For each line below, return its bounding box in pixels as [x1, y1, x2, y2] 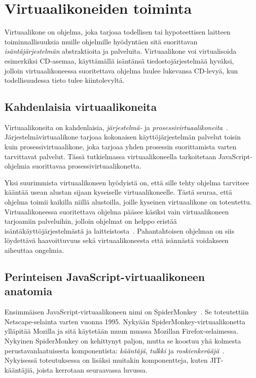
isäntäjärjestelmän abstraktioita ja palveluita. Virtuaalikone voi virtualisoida [4, 46, 236, 56]
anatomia [4, 283, 52, 299]
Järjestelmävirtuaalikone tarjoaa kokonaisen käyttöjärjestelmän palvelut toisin [4, 132, 241, 142]
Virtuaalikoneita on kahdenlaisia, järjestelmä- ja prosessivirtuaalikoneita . [4, 122, 228, 132]
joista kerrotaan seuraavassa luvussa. [37, 364, 147, 375]
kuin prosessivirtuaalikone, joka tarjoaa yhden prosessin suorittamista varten [4, 141, 237, 152]
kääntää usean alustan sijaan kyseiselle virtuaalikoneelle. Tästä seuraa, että [4, 187, 232, 197]
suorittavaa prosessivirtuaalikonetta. [32, 161, 142, 171]
